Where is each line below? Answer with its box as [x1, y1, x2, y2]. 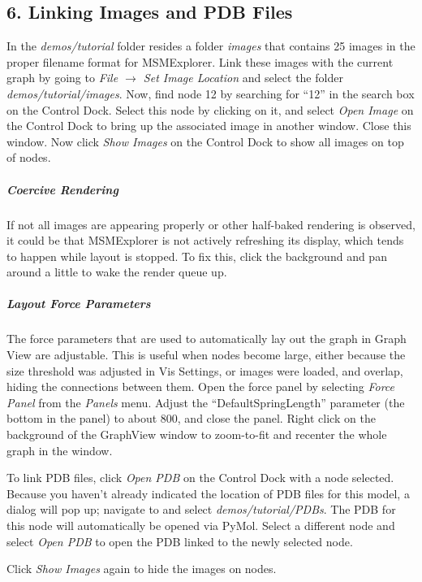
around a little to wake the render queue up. [6, 263, 227, 280]
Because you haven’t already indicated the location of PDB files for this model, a [6, 484, 410, 502]
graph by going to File [6, 69, 118, 86]
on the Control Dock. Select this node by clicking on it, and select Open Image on [6, 101, 414, 118]
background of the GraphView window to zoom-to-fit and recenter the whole [6, 426, 387, 443]
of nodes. [6, 149, 51, 166]
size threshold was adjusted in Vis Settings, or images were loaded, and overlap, [6, 362, 403, 379]
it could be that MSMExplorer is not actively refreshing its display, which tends [6, 232, 404, 249]
